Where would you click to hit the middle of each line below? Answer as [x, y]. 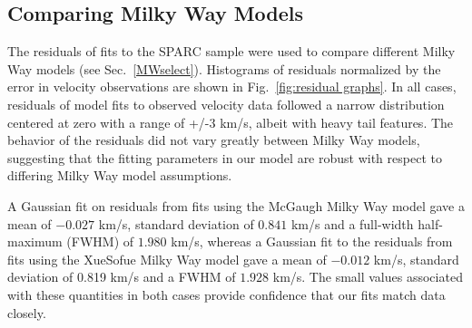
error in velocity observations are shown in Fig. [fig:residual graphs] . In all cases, [232, 87]
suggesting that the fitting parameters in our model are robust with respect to [225, 157]
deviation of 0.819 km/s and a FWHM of [122, 277]
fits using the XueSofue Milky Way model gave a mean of [167, 259]
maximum [35, 241]
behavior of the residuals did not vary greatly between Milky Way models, [214, 140]
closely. [27, 312]
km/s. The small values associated [368, 277]
